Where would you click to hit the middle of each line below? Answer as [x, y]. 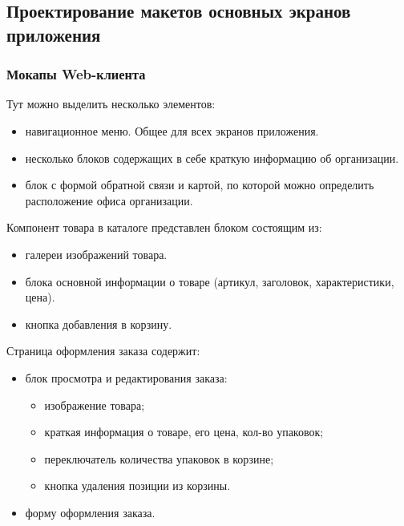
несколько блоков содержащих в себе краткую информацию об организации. [212, 158]
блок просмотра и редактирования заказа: [126, 377]
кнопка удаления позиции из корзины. [137, 486]
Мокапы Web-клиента [76, 74]
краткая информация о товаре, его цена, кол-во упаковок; [184, 432]
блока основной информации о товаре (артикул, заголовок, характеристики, [210, 281]
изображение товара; [95, 405]
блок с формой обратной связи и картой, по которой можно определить [200, 185]
